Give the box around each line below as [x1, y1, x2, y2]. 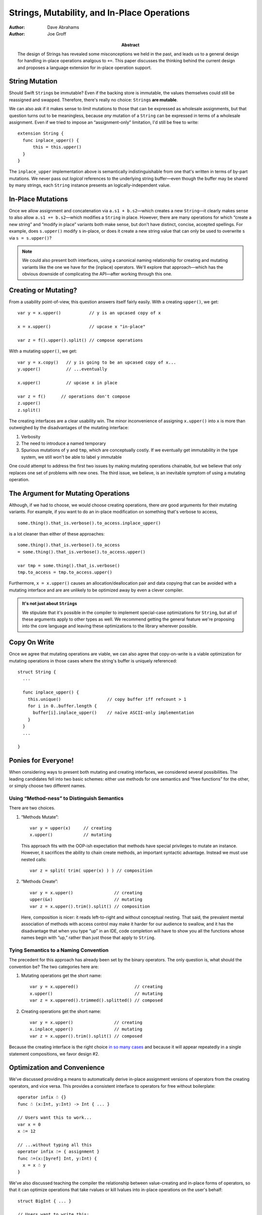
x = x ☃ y [22, 1163, 46, 1168]
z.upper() [17, 400, 41, 406]
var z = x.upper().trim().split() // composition [30, 903, 150, 909]
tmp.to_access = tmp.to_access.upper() [17, 570, 113, 575]
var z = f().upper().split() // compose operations [17, 337, 143, 343]
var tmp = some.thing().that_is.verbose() [17, 563, 120, 568]
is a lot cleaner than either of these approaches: [9, 531, 105, 537]
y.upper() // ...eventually [17, 366, 108, 372]
